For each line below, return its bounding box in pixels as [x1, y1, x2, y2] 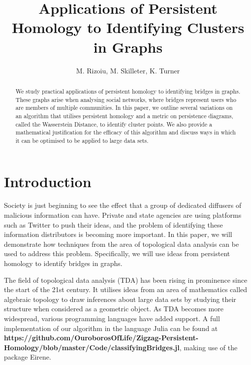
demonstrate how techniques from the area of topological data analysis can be [4, 238, 239, 249]
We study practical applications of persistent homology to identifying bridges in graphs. [15, 87, 241, 95]
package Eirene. [4, 352, 51, 362]
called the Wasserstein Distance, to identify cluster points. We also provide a [15, 120, 212, 128]
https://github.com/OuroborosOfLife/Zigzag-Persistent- [4, 332, 199, 343]
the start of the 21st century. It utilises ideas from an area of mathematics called [4, 284, 248, 295]
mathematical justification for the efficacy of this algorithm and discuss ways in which [15, 128, 236, 136]
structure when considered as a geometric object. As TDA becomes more [4, 303, 223, 314]
